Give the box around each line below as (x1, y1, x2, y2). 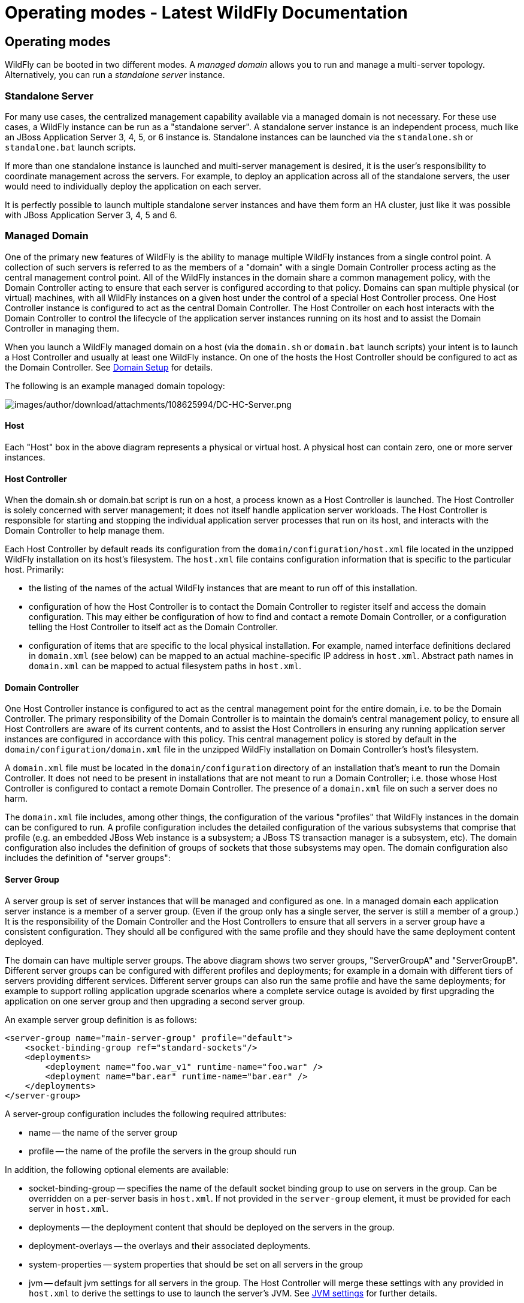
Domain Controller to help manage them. (5, 525, 165, 536)
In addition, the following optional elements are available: (5, 1164, 229, 1175)
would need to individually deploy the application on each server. (5, 180, 262, 191)
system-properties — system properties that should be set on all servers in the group (29, 1259, 364, 1269)
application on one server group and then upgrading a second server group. (5, 995, 305, 1006)
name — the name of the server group (29, 1127, 178, 1138)
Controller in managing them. (5, 323, 120, 333)
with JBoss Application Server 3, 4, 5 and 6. (5, 209, 177, 220)
